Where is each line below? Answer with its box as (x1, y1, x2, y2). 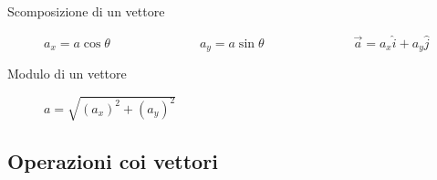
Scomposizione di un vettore (7, 2, 165, 20)
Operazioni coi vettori (7, 146, 218, 175)
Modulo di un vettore (7, 64, 127, 83)
